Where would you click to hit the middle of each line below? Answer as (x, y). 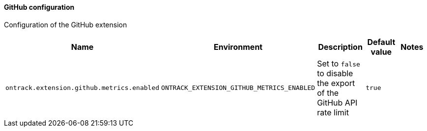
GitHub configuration (39, 7)
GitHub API (337, 102)
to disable (335, 73)
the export (336, 83)
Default (381, 42)
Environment (238, 47)
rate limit (333, 112)
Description (340, 47)
